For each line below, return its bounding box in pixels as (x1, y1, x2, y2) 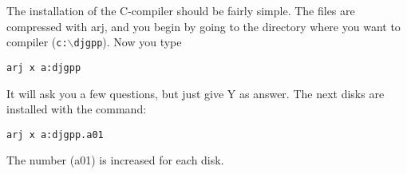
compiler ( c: (6, 34, 68, 50)
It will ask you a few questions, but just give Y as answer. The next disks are (6, 85, 385, 101)
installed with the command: (6, 101, 147, 117)
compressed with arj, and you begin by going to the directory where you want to (6, 18, 401, 34)
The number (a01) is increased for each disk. (6, 152, 224, 168)
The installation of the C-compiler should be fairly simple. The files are (6, 2, 355, 18)
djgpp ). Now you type (73, 34, 182, 50)
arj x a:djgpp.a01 (6, 129, 104, 140)
